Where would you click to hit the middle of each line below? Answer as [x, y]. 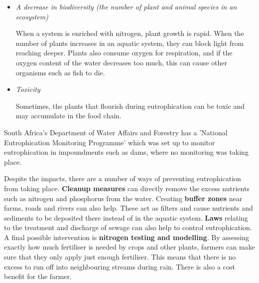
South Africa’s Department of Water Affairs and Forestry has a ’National [116, 132]
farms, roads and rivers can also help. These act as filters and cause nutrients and [129, 208]
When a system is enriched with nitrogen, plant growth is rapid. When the [130, 33]
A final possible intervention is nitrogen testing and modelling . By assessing [127, 237]
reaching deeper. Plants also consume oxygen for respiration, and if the [124, 53]
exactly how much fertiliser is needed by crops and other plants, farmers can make [129, 247]
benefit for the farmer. [38, 276]
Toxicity [28, 89]
